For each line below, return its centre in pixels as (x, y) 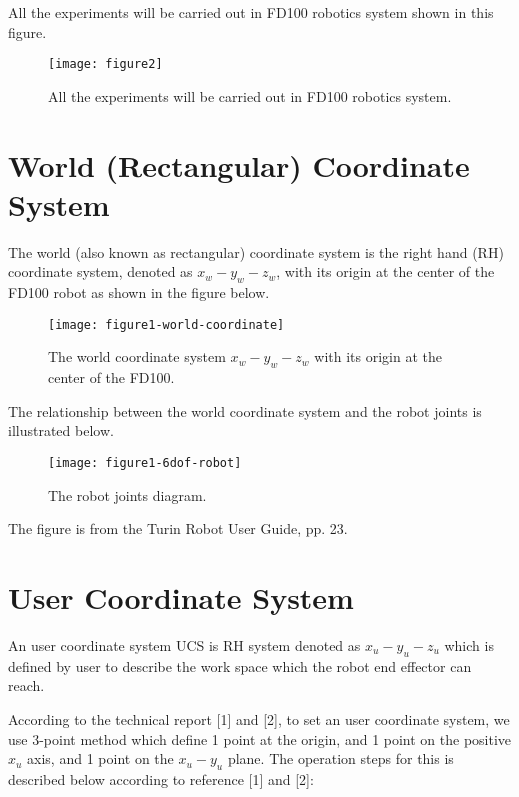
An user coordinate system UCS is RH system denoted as (184, 644)
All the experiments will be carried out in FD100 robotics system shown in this (251, 12)
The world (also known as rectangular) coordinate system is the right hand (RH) (256, 251)
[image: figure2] (105, 64)
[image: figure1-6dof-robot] (145, 462)
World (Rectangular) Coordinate (239, 164)
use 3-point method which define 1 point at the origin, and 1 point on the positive (260, 738)
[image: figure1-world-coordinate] (166, 324)
